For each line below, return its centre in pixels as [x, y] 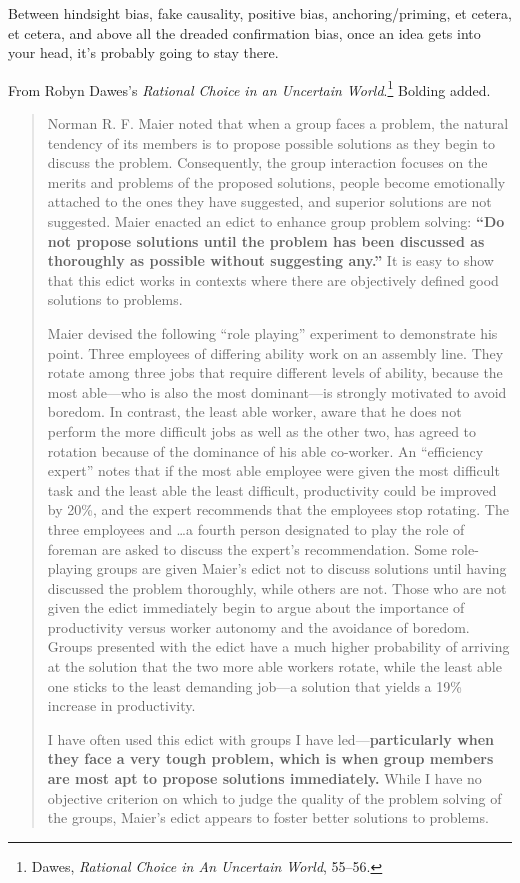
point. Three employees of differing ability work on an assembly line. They [275, 352]
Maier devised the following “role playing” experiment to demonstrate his [272, 332]
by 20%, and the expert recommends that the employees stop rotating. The [278, 509]
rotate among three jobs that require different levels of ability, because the [275, 372]
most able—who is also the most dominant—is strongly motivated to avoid [277, 391]
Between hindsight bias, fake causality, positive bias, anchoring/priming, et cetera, [260, 13]
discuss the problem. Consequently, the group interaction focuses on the [267, 162]
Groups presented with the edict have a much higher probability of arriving [278, 646]
